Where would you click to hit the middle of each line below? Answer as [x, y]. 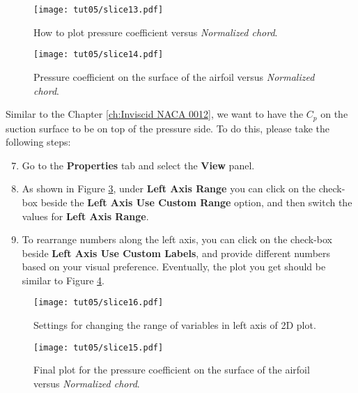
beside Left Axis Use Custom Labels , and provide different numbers [176, 253]
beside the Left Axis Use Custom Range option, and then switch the [196, 202]
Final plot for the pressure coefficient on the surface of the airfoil [172, 370]
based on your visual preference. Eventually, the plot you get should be [174, 267]
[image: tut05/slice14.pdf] [99, 55]
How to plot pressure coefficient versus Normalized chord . [156, 32]
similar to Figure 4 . [63, 280]
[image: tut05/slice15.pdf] [99, 347]
